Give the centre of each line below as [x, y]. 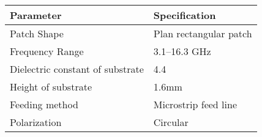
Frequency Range [47, 51]
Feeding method [44, 104]
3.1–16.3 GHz [182, 51]
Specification [185, 15]
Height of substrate [51, 87]
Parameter [36, 15]
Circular [171, 122]
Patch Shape [37, 33]
